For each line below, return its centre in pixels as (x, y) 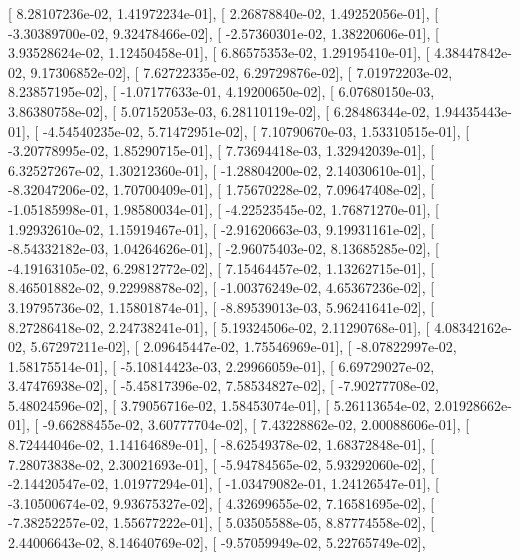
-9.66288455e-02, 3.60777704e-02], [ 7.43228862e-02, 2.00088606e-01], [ (256, 424)
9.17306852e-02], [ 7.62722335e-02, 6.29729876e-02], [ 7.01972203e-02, (241, 71)
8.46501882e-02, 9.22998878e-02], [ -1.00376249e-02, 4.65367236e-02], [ (221, 287)
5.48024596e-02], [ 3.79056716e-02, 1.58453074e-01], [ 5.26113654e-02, (219, 404)
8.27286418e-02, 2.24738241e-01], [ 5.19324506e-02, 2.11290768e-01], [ (219, 326)
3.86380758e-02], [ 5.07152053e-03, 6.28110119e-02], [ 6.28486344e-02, (219, 110)
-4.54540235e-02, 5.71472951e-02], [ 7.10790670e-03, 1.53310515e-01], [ (256, 130)
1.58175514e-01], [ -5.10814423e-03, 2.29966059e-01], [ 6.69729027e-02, (221, 365)
